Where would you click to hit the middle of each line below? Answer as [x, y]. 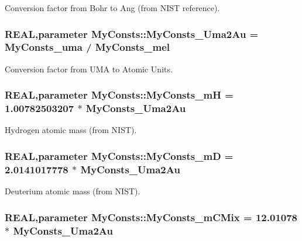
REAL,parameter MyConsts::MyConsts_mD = [119, 156]
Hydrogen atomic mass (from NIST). [71, 130]
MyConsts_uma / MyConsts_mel [87, 47]
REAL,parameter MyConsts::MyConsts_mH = [119, 95]
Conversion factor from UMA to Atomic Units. [89, 69]
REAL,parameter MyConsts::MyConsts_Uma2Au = [132, 34]
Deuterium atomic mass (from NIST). [73, 191]
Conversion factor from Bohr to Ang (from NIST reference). [112, 8]
